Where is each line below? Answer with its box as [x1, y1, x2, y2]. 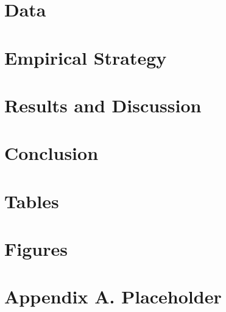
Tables [4, 188, 59, 213]
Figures [4, 236, 68, 261]
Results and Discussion [4, 92, 202, 117]
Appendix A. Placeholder [4, 284, 222, 309]
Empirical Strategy [4, 45, 167, 70]
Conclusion [4, 140, 99, 165]
